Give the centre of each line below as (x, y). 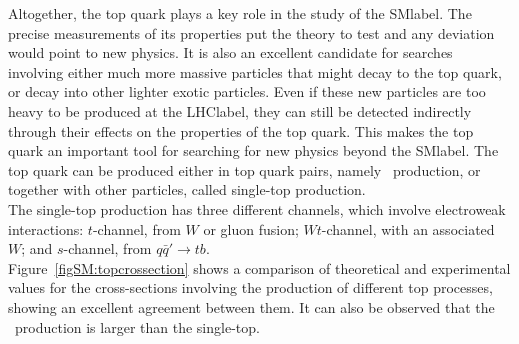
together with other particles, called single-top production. (187, 189)
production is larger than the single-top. (137, 326)
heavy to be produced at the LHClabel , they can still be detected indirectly (240, 110)
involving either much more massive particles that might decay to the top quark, (255, 71)
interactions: (46, 228)
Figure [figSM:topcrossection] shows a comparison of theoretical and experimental (259, 267)
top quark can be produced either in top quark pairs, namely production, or (244, 169)
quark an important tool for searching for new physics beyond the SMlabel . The (253, 150)
